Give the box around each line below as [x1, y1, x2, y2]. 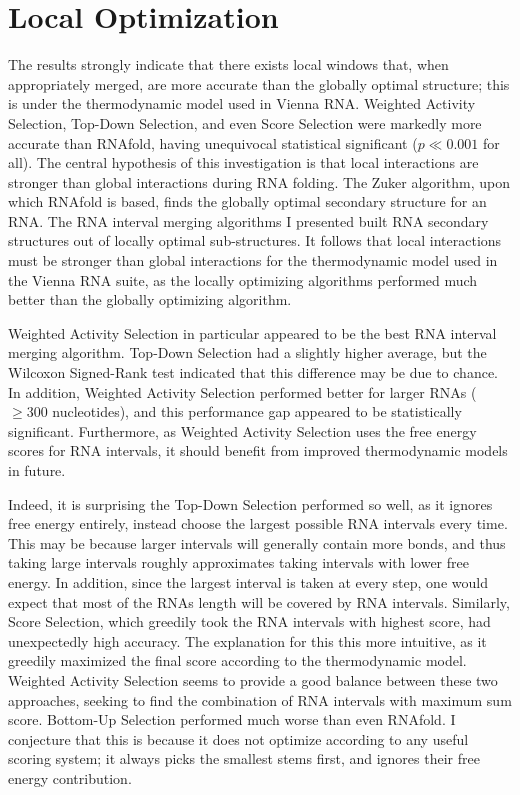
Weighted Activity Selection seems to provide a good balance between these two [8, 669, 498, 690]
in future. [8, 460, 66, 480]
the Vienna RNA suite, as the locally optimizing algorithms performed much [8, 269, 478, 290]
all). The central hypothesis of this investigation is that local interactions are [8, 152, 479, 173]
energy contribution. [8, 767, 132, 788]
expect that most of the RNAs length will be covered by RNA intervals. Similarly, [8, 591, 510, 612]
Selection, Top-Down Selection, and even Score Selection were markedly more [8, 112, 482, 133]
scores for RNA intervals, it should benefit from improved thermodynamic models [8, 440, 508, 461]
